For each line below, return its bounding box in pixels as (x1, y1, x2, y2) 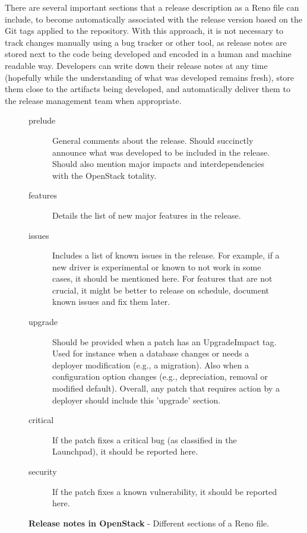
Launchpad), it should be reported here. (52, 445, 198, 458)
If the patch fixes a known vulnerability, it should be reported (52, 485, 277, 497)
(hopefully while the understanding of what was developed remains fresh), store (5, 71, 295, 83)
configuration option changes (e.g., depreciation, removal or (52, 370, 268, 383)
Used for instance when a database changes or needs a (52, 347, 249, 359)
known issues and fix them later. (52, 295, 170, 308)
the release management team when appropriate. (5, 94, 182, 106)
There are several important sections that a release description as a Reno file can (5, 1, 299, 13)
